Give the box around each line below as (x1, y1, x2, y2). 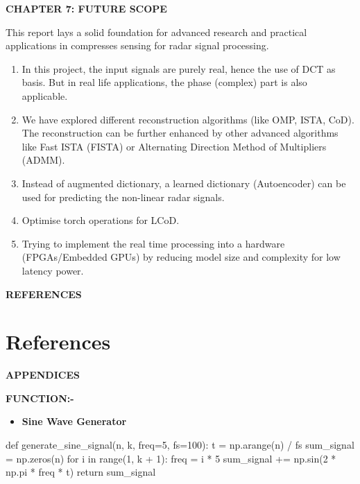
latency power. (22, 263, 84, 277)
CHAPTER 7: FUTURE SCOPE (6, 1, 167, 15)
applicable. (22, 88, 68, 103)
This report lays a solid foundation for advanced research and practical (6, 24, 307, 39)
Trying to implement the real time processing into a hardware (22, 236, 285, 250)
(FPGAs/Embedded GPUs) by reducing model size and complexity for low (22, 250, 341, 264)
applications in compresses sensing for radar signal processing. (6, 38, 269, 53)
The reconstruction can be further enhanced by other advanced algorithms (22, 126, 338, 140)
